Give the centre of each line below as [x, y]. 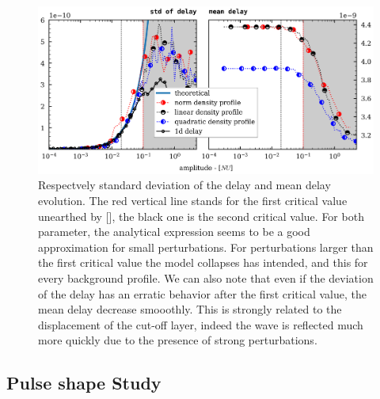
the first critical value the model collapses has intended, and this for [203, 262]
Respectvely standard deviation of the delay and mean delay [184, 185]
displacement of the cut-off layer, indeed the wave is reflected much [201, 324]
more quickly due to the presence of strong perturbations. [178, 340]
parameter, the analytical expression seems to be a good [174, 232]
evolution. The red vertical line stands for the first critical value [193, 200]
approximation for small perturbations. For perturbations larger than [206, 247]
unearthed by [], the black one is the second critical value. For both [201, 216]
